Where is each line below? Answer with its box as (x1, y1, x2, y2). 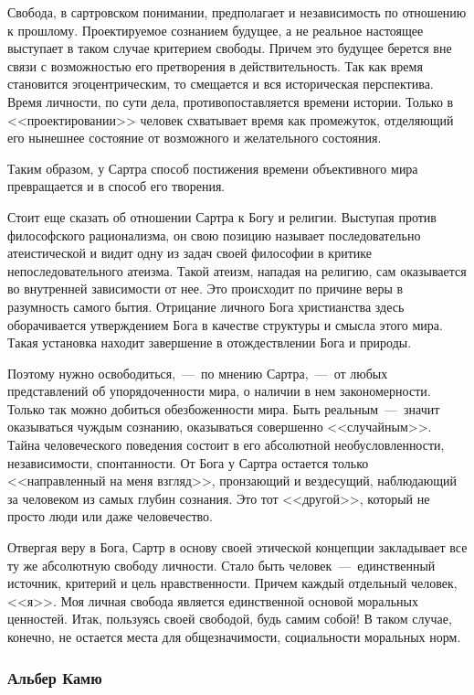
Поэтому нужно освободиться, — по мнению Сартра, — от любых (7, 363, 388, 382)
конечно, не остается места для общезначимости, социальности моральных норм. (7, 627, 461, 646)
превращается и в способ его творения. (7, 176, 226, 196)
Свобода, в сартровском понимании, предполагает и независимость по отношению (7, 3, 467, 21)
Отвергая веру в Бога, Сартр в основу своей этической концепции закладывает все (7, 538, 468, 557)
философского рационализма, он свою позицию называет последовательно (7, 225, 421, 244)
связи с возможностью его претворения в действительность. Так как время (7, 56, 423, 75)
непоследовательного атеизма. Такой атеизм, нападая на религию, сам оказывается (7, 261, 467, 280)
